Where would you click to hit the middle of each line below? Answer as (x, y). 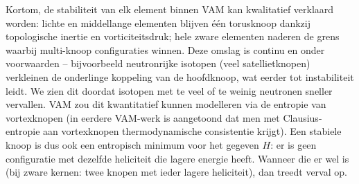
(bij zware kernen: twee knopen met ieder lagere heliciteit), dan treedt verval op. (176, 172)
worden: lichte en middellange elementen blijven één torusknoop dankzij (158, 22)
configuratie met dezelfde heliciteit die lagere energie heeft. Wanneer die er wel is (177, 158)
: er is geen (294, 144)
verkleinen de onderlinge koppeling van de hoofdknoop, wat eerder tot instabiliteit (180, 76)
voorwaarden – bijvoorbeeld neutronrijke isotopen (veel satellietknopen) (158, 63)
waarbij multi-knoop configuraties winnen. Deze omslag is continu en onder (165, 49)
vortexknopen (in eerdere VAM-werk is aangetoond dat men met (143, 117)
